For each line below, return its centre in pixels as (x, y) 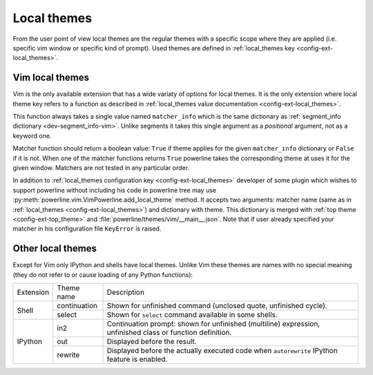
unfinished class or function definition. (169, 333)
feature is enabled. (137, 359)
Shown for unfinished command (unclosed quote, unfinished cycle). (217, 306)
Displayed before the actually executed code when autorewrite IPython (222, 350)
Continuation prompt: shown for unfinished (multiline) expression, (213, 324)
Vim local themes (51, 78)
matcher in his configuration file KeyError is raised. (87, 229)
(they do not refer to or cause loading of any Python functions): (103, 275)
